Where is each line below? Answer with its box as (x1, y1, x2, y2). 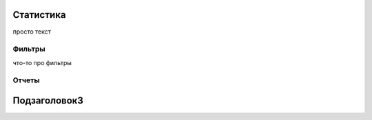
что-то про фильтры (12, 58, 72, 67)
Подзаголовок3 (12, 95, 84, 106)
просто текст (12, 27, 52, 36)
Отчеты (12, 75, 41, 85)
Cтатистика (12, 9, 66, 21)
